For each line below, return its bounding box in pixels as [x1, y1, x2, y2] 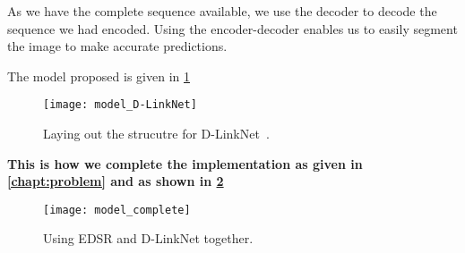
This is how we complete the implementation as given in [7, 154, 363, 173]
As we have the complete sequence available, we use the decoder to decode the [7, 2, 437, 20]
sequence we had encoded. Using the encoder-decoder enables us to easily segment [7, 19, 458, 38]
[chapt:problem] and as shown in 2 [7, 172, 224, 190]
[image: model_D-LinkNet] [43, 98, 197, 112]
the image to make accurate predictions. [7, 37, 228, 55]
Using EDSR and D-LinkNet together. [43, 229, 254, 248]
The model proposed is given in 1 [7, 66, 190, 85]
